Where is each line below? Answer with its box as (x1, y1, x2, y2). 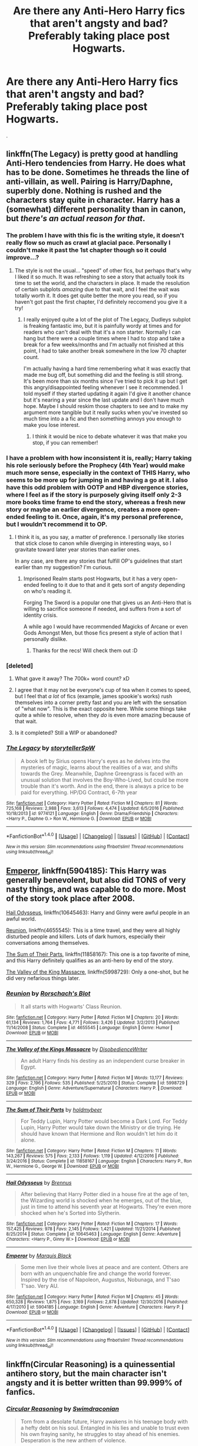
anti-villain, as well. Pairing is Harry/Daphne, (6, 177, 173, 187)
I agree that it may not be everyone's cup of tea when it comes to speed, (14, 686, 192, 694)
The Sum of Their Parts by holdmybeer (6, 1106, 102, 1113)
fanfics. (6, 1387, 35, 1397)
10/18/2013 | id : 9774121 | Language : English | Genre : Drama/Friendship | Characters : (6, 810, 179, 816)
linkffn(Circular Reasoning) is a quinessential (6, 1359, 176, 1369)
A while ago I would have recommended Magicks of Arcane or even (23, 623, 189, 630)
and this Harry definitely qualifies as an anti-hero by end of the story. (6, 957, 174, 964)
